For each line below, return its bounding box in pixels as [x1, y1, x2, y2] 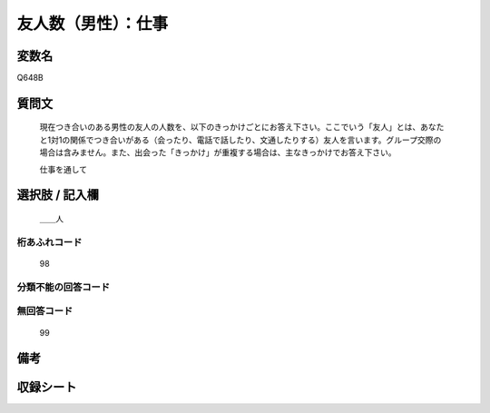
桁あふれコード [16, 236, 83, 249]
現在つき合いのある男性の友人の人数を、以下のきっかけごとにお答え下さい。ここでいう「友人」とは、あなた [39, 122, 445, 133]
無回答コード [16, 305, 73, 318]
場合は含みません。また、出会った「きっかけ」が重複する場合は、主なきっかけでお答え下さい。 [39, 147, 397, 158]
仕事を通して [39, 163, 88, 174]
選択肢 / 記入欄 [16, 187, 100, 203]
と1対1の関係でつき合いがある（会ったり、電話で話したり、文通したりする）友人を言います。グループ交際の [39, 134, 442, 145]
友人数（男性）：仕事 [16, 14, 169, 34]
